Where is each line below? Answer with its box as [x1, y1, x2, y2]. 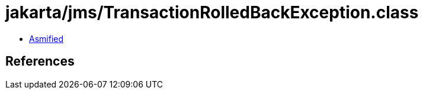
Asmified [29, 33, 64, 44]
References [5, 54, 75, 69]
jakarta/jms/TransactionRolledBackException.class [5, 2, 419, 22]
